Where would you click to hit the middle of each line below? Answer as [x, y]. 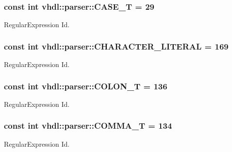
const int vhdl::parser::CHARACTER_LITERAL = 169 [116, 46]
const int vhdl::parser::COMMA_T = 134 [88, 126]
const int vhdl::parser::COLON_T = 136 [86, 86]
